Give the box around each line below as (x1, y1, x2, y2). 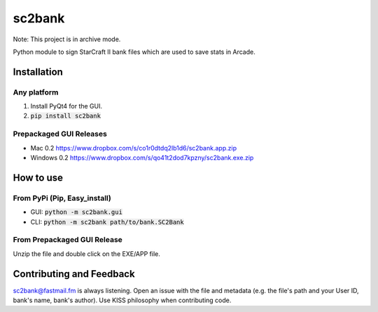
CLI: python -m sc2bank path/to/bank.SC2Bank (30, 218, 185, 226)
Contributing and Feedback (13, 268, 136, 280)
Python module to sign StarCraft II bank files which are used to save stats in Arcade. (13, 48, 255, 56)
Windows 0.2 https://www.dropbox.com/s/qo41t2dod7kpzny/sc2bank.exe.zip (30, 154, 254, 162)
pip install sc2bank (30, 112, 101, 120)
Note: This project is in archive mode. (13, 35, 121, 43)
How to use (13, 171, 63, 183)
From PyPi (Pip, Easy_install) (13, 193, 111, 203)
